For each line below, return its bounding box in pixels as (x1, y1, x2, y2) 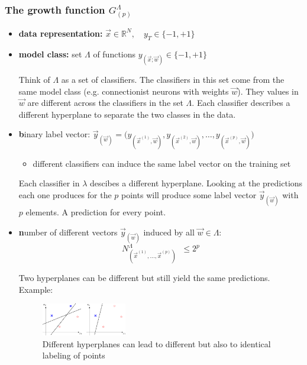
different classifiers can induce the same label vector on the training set (33, 157, 291, 169)
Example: (18, 283, 53, 295)
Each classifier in (18, 177, 80, 189)
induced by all (143, 225, 195, 238)
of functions (93, 47, 136, 60)
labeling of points (42, 349, 105, 361)
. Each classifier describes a (192, 96, 290, 109)
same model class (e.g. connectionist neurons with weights (18, 85, 229, 97)
